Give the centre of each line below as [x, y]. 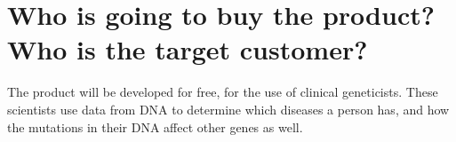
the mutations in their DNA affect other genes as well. [155, 126]
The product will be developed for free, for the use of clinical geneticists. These [223, 92]
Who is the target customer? [188, 49]
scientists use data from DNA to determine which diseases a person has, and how [228, 109]
